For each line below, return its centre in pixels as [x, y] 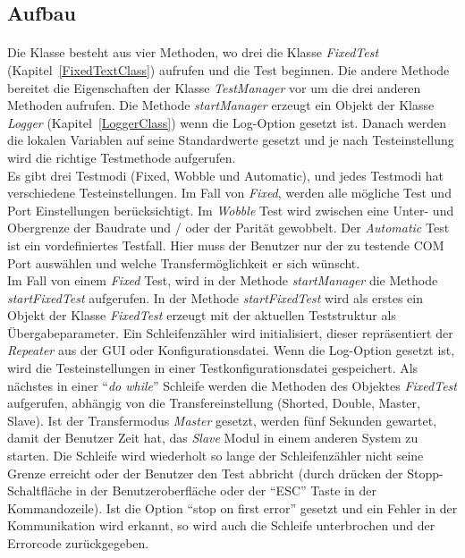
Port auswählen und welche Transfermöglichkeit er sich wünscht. [184, 262]
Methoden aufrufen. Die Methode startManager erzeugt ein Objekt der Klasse [221, 105]
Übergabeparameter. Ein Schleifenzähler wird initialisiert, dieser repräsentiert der [230, 332]
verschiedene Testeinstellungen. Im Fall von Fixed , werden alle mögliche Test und [229, 193]
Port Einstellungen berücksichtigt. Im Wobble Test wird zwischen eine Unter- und [231, 210]
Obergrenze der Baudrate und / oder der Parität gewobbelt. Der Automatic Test [228, 228]
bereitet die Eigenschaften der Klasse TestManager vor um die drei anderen [214, 87]
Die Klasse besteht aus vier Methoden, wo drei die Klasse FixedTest [193, 52]
